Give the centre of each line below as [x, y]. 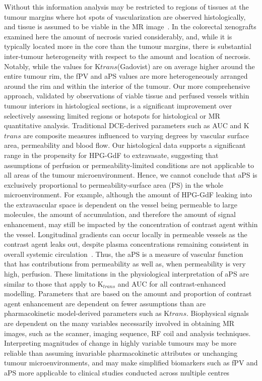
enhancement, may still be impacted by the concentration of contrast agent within [131, 224]
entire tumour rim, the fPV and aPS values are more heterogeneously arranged [126, 76]
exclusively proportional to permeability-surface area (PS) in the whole [114, 184]
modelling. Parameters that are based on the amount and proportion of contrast [128, 293]
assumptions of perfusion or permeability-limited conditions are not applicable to [129, 165]
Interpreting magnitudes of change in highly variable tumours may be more [120, 343]
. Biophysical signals [217, 313]
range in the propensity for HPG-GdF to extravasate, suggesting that [111, 155]
